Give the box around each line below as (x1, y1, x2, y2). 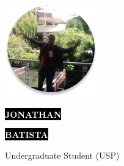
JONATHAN (5, 107, 62, 120)
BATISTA (5, 128, 48, 141)
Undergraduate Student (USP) (5, 148, 120, 161)
